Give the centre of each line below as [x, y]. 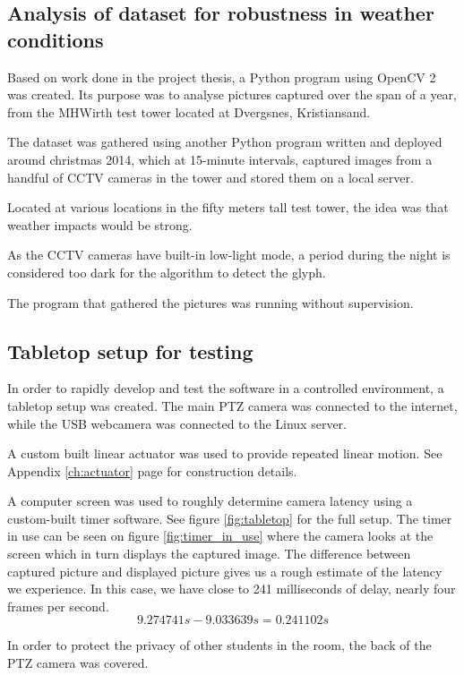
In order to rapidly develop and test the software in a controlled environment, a [226, 388]
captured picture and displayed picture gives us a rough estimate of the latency [225, 571]
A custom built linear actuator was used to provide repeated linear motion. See [225, 453]
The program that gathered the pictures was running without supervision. [211, 302]
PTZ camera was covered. [78, 663]
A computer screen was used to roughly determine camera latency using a [210, 501]
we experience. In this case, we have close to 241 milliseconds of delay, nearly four [232, 589]
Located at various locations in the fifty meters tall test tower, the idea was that [228, 207]
